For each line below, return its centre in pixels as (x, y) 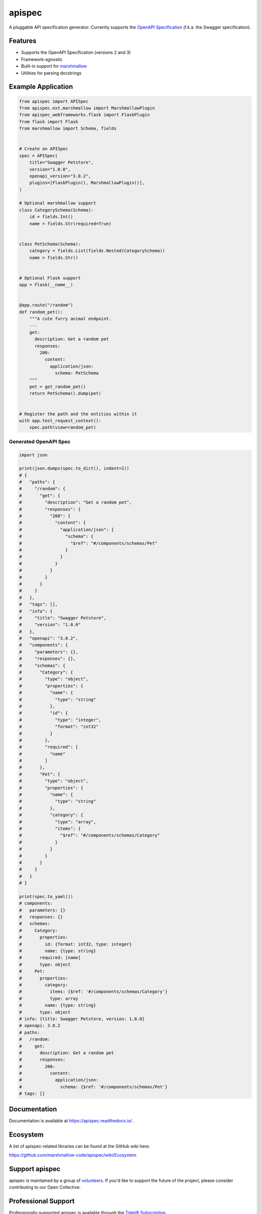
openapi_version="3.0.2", (60, 176)
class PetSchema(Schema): (50, 244)
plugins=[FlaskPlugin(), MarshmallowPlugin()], (87, 183)
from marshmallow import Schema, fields (68, 128)
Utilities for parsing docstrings (51, 73)
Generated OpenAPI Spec (40, 441)
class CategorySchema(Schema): (57, 210)
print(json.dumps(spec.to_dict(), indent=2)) (74, 468)
